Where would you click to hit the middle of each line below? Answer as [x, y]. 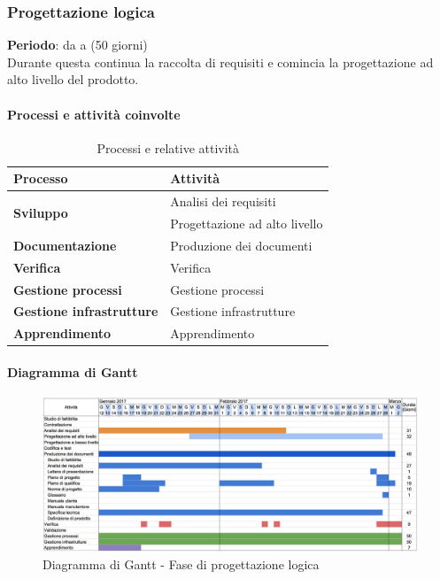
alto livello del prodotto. [73, 79]
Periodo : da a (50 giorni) [77, 45]
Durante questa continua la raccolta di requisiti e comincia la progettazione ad [220, 62]
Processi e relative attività [168, 147]
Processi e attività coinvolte [94, 114]
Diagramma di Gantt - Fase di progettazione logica [181, 564]
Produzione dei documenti [241, 245]
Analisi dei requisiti [223, 201]
